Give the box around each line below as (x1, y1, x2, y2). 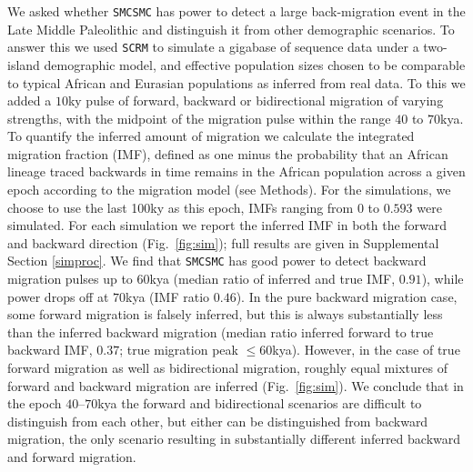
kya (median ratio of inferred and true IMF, (149, 269, 396, 288)
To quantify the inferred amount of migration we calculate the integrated (7, 126, 415, 146)
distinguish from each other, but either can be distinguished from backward (7, 411, 428, 430)
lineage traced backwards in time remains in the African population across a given (7, 162, 466, 181)
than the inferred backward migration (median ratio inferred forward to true (7, 322, 434, 341)
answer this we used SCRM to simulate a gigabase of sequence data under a (7, 37, 419, 56)
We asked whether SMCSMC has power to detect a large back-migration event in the (7, 2, 466, 20)
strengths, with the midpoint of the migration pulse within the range (7, 108, 391, 127)
